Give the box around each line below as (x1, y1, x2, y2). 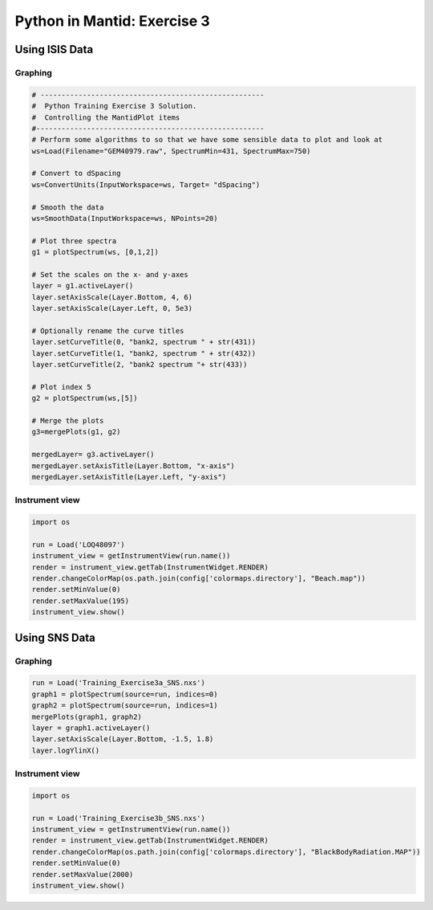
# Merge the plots (31, 416, 104, 426)
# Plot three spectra (31, 236, 117, 245)
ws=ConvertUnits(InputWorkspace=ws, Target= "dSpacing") (31, 180, 261, 189)
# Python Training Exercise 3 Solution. (31, 101, 197, 111)
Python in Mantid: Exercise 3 (14, 12, 210, 30)
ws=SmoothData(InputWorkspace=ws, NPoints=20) (31, 214, 218, 223)
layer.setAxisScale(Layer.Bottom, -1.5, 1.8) (31, 735, 214, 744)
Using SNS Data (14, 630, 95, 644)
